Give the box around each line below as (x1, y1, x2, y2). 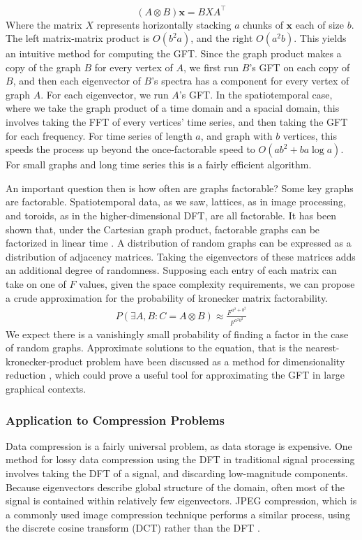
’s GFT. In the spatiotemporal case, (179, 87, 333, 101)
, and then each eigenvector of (13, 73, 141, 88)
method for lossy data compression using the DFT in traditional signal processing (6, 452, 355, 467)
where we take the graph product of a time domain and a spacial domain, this (6, 101, 340, 115)
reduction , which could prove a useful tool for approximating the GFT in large (6, 367, 345, 382)
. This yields (294, 31, 347, 45)
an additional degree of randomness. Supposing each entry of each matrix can (6, 263, 337, 277)
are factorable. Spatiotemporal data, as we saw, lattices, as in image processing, (6, 194, 346, 209)
